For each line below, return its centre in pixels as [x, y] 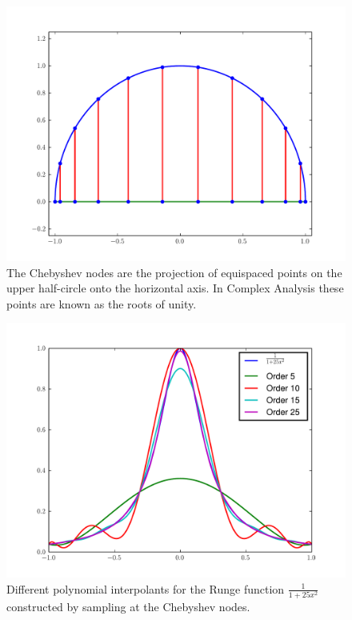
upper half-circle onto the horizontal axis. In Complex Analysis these [175, 288]
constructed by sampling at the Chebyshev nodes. [128, 607]
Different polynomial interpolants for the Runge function [146, 588]
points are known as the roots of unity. [102, 303]
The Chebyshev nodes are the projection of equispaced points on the [174, 272]
